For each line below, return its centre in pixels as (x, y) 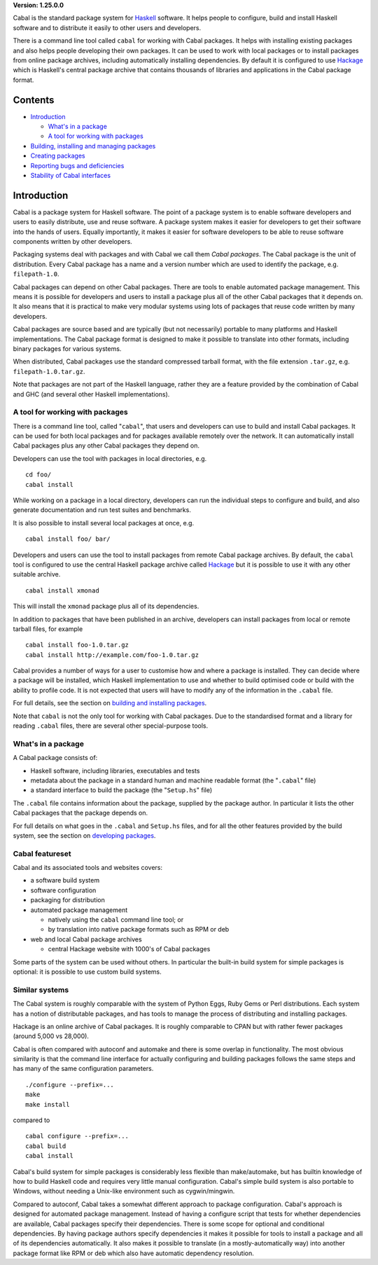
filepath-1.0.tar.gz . (49, 371)
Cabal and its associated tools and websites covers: (88, 868)
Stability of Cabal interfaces (71, 175)
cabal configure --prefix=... (77, 1136)
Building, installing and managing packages (93, 146)
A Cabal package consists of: (55, 758)
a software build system (65, 880)
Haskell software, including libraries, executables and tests (115, 770)
